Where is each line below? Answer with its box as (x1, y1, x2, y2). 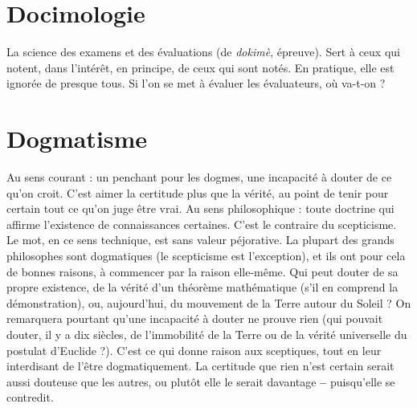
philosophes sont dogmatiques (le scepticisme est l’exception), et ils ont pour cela (6, 247, 406, 263)
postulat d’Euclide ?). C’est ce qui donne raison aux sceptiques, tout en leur (6, 341, 382, 358)
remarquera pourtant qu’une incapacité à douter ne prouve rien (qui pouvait (6, 310, 383, 327)
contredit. (6, 389, 54, 406)
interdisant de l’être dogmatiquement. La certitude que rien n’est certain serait (6, 357, 395, 374)
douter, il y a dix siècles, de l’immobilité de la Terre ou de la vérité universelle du (6, 325, 407, 342)
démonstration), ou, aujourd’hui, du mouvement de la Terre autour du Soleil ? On (6, 294, 411, 311)
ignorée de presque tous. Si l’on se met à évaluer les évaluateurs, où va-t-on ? (6, 75, 386, 92)
